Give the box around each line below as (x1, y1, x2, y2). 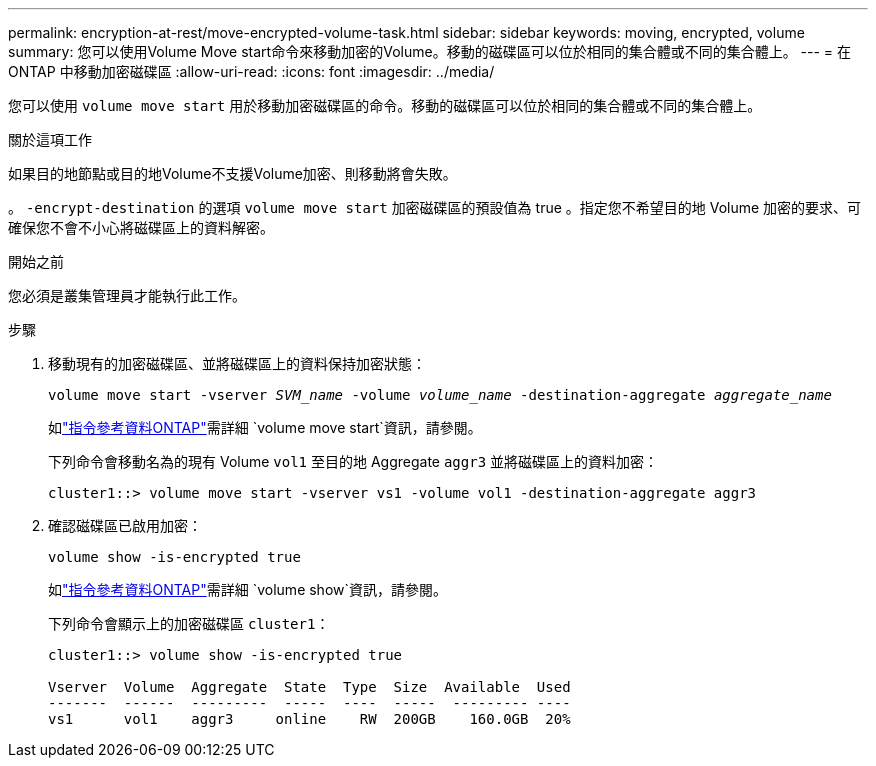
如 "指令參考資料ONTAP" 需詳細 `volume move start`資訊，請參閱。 (48, 419, 482, 436)
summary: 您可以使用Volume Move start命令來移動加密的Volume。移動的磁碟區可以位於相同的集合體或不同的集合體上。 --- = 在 (8, 43, 852, 60)
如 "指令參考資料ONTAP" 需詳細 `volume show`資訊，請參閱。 (48, 581, 448, 598)
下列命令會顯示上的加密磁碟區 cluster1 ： (48, 615, 330, 632)
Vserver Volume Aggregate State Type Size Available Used (48, 679, 571, 695)
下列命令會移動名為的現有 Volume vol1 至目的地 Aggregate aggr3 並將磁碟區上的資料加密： (48, 453, 659, 470)
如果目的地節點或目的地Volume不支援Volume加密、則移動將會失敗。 (8, 165, 457, 182)
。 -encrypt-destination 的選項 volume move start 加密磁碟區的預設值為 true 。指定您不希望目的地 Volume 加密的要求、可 (8, 199, 862, 216)
